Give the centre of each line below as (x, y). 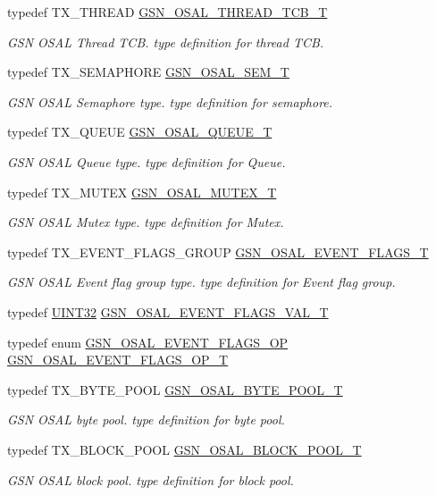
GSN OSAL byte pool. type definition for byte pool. (146, 419)
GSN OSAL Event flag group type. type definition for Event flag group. (201, 282)
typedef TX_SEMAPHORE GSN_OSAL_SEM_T (148, 72)
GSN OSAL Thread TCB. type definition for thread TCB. (166, 42)
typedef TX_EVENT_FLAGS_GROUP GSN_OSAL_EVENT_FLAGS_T (218, 252)
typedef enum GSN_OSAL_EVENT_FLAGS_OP (148, 342)
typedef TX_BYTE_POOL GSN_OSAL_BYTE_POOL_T (175, 389)
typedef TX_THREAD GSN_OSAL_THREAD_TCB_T (168, 12)
